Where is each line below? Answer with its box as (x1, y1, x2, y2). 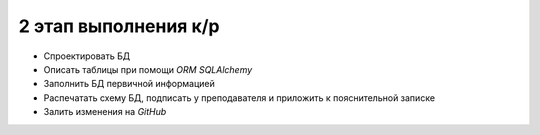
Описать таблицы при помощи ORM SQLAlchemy (43, 63, 253, 75)
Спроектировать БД (43, 50, 130, 62)
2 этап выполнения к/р (18, 15, 220, 37)
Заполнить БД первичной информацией (43, 78, 215, 90)
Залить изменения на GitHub (43, 106, 167, 118)
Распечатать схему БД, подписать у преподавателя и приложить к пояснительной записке (43, 91, 435, 104)
